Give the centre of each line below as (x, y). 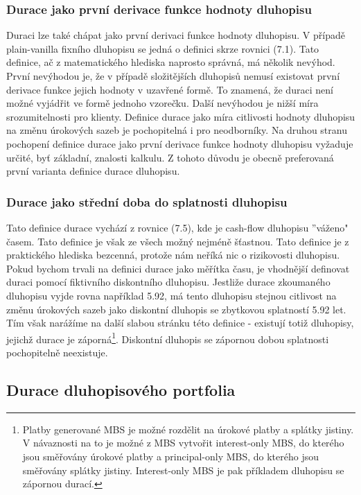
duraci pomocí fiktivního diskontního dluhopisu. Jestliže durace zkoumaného (168, 282)
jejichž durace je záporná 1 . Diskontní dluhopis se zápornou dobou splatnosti (168, 338)
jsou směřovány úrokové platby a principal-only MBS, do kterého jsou (171, 456)
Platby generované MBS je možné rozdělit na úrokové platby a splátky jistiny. (188, 429)
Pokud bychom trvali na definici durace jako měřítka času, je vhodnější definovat (178, 268)
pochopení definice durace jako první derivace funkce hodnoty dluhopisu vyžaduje (180, 143)
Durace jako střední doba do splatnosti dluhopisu (147, 201)
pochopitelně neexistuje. (57, 352)
